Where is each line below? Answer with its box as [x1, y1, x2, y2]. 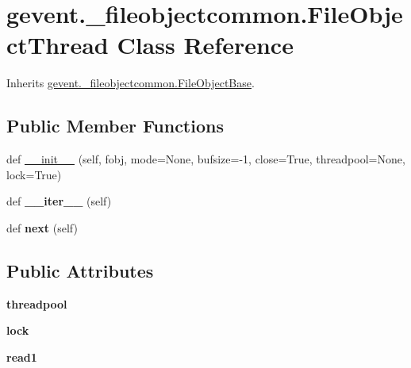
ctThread [6, 29, 109, 61]
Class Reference [117, 29, 294, 61]
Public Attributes [6, 258, 154, 282]
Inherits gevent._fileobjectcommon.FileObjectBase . [6, 75, 255, 91]
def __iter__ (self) [6, 193, 112, 209]
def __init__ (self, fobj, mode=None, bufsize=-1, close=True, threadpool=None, [6, 151, 405, 167]
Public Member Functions [6, 113, 224, 138]
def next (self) [6, 219, 78, 236]
